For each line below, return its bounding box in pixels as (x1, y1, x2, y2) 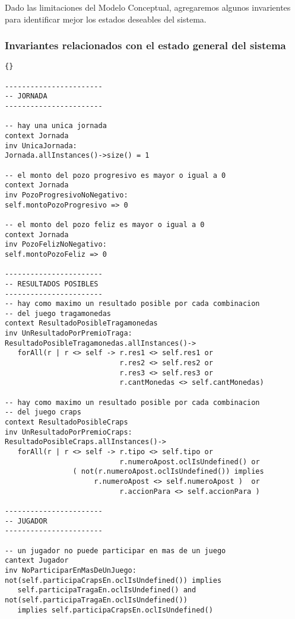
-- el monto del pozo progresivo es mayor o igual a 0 (5, 171, 226, 180)
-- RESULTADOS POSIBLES (5, 279, 99, 288)
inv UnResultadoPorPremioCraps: (5, 427, 132, 436)
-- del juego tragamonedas (5, 309, 111, 318)
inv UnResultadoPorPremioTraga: (5, 329, 132, 338)
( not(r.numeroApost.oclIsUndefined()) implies (72, 467, 264, 476)
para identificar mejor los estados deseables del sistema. (5, 12, 207, 25)
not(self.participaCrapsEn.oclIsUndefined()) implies (5, 576, 222, 585)
